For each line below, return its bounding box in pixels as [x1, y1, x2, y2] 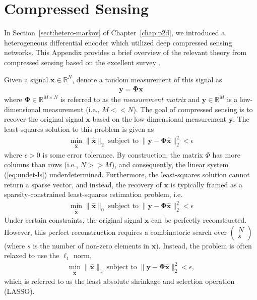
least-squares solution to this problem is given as [4, 123, 154, 134]
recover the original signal [4, 114, 84, 124]
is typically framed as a [170, 179, 243, 189]
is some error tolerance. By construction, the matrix [42, 149, 203, 160]
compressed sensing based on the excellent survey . [4, 57, 161, 67]
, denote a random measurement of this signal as [72, 74, 222, 84]
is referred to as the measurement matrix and [60, 94, 200, 105]
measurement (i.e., [43, 104, 100, 114]
